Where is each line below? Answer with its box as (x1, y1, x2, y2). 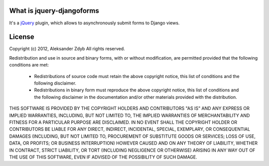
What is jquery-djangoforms (9, 6, 99, 15)
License (9, 33, 34, 41)
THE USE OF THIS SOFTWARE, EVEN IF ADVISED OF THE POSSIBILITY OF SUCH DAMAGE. (9, 154, 198, 160)
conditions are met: (9, 62, 49, 68)
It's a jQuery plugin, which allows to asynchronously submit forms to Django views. (9, 20, 180, 26)
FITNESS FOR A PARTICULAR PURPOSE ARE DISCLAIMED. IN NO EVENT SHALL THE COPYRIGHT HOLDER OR (9, 119, 238, 125)
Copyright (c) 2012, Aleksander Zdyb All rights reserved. (9, 46, 126, 52)
